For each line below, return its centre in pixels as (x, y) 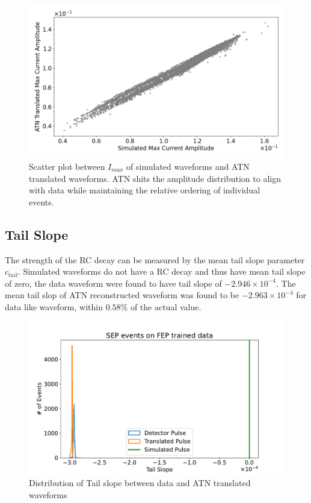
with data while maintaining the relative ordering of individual (145, 190)
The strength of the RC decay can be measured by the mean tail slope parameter (155, 259)
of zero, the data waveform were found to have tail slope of (113, 283)
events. (42, 202)
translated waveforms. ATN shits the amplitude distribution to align (155, 178)
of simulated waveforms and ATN (188, 166)
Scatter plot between (67, 166)
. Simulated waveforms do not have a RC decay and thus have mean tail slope (162, 271)
